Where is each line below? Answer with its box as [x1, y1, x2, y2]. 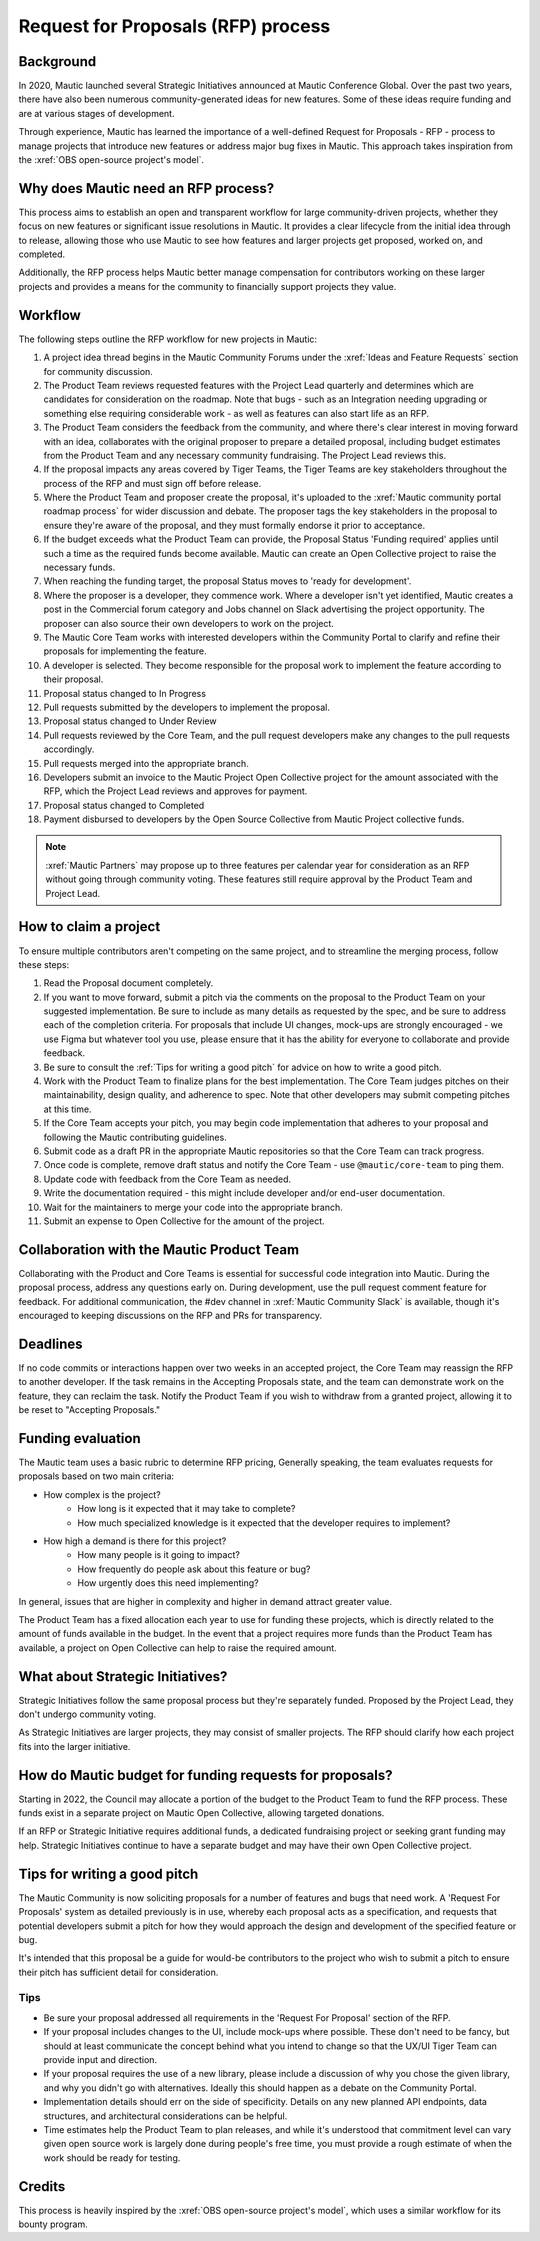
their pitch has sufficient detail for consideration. [18, 1966, 219, 1978]
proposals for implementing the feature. [43, 645, 207, 657]
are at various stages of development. [18, 107, 175, 119]
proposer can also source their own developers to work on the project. [43, 617, 335, 629]
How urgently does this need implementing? [77, 1577, 259, 1589]
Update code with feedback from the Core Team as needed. [43, 1173, 292, 1185]
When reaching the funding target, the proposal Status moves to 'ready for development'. [43, 575, 412, 587]
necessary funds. [43, 561, 116, 574]
